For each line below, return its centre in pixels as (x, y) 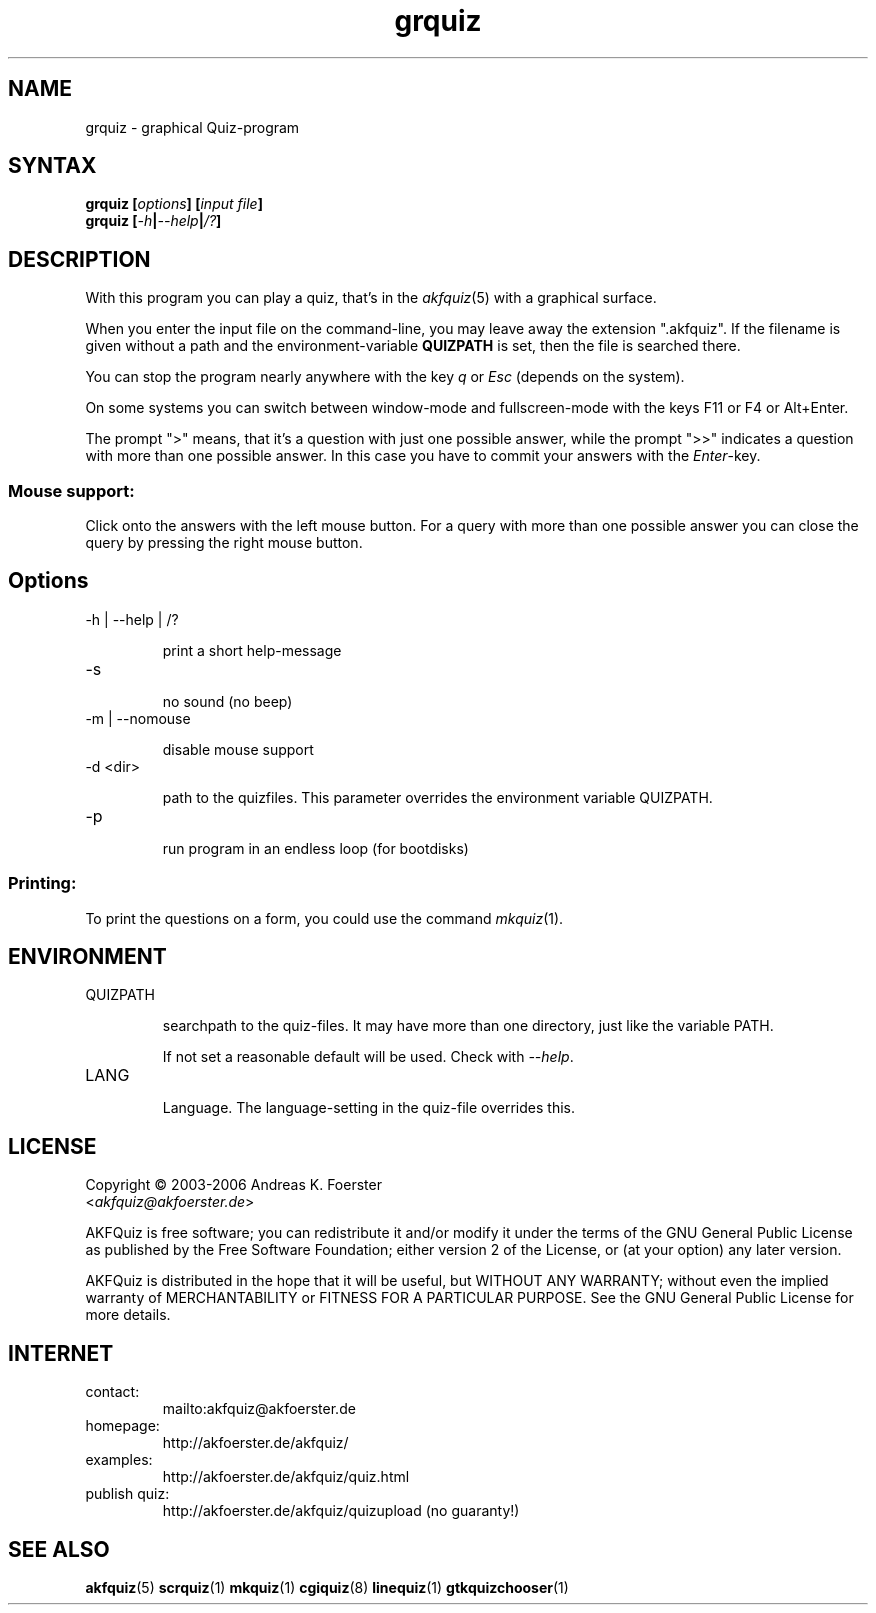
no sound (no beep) (227, 701)
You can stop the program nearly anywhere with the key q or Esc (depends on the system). (385, 377)
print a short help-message (252, 650)
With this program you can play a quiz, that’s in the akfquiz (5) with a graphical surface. (371, 298)
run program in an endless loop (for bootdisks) (315, 848)
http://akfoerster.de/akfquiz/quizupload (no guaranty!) (341, 1511)
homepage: (122, 1426)
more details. (128, 1315)
